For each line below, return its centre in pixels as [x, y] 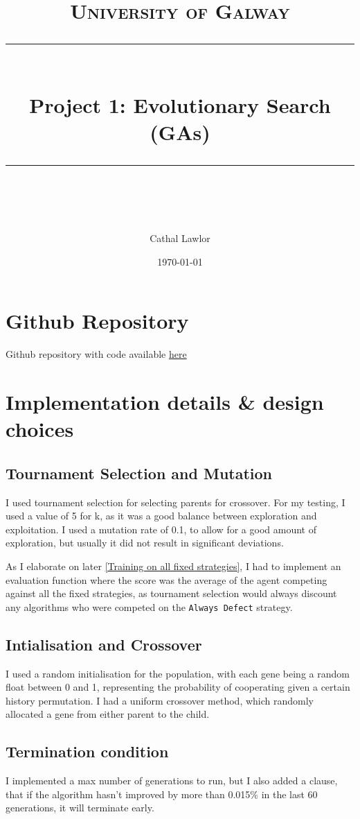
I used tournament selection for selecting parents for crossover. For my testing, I [175, 502]
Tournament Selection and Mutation [139, 473]
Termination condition [87, 751]
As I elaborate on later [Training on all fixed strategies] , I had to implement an [173, 566]
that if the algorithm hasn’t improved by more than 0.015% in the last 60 [162, 794]
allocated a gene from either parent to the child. [108, 714]
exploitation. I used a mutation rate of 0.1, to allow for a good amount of [161, 529]
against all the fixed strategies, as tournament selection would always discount [171, 593]
